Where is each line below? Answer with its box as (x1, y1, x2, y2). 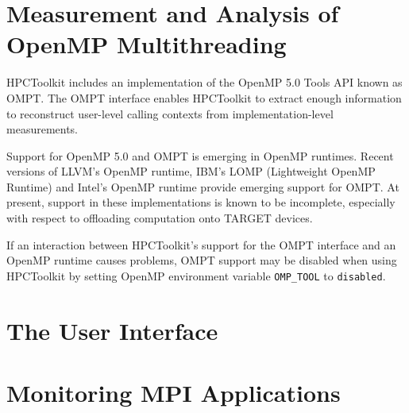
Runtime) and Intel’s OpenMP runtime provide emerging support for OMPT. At (6, 178, 399, 195)
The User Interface (6, 314, 218, 346)
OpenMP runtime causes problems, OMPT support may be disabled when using (6, 252, 397, 268)
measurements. (6, 121, 79, 137)
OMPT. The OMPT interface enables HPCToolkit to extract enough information (6, 89, 402, 106)
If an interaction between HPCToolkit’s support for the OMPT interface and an (6, 236, 396, 253)
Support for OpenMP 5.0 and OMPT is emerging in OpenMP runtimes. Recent (6, 147, 394, 164)
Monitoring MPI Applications (6, 376, 341, 409)
